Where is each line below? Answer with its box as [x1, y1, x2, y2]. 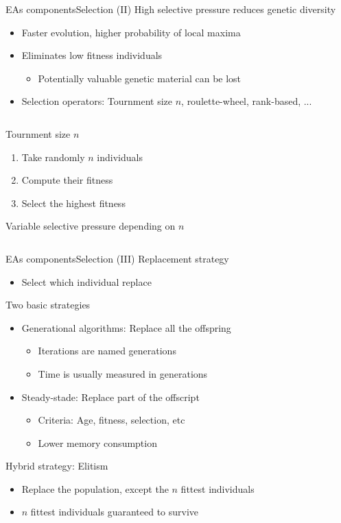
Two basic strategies [5, 297, 91, 312]
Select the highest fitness [21, 195, 126, 210]
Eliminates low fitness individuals [21, 48, 163, 62]
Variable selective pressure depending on [5, 219, 176, 233]
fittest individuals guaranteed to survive [30, 504, 199, 519]
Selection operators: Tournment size [21, 94, 173, 108]
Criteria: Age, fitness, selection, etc [38, 413, 185, 427]
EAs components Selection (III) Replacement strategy [5, 251, 229, 265]
